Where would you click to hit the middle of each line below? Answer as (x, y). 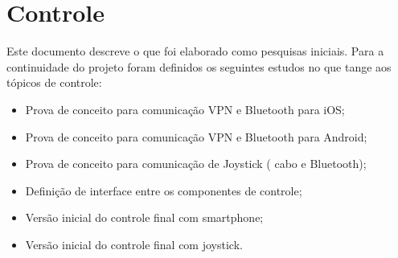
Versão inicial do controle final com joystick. (134, 244)
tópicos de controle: (54, 82)
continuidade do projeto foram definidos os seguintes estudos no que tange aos (199, 66)
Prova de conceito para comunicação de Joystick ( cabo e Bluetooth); (196, 164)
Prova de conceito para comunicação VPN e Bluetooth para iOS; (185, 109)
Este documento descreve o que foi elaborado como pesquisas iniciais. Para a (195, 51)
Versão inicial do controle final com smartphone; (144, 217)
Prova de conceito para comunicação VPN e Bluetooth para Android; (196, 136)
